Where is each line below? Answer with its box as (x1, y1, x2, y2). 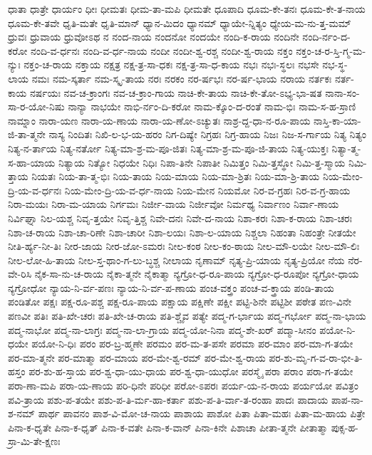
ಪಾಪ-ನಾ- (331, 392, 363, 407)
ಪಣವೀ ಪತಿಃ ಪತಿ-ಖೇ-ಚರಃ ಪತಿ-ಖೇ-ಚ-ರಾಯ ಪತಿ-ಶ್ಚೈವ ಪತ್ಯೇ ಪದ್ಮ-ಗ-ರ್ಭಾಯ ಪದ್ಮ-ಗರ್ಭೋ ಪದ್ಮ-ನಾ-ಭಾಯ (8, 308, 366, 323)
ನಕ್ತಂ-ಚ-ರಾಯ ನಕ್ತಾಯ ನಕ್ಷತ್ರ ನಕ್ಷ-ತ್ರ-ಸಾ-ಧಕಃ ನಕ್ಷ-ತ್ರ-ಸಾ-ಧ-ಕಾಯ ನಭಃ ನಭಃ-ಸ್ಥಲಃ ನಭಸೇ (24, 57, 319, 72)
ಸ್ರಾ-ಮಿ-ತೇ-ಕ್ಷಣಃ (8, 434, 61, 449)
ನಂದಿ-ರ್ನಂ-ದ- (302, 29, 351, 44)
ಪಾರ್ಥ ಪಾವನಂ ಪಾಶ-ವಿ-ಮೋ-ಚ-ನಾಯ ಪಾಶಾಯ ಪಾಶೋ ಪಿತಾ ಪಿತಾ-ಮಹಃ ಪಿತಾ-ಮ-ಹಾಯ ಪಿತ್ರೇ (38, 406, 366, 421)
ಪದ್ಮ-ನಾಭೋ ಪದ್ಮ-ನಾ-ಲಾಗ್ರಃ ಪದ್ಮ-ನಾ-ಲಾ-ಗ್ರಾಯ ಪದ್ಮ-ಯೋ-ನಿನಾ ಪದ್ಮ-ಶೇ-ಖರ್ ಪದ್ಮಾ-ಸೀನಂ (8, 322, 316, 337)
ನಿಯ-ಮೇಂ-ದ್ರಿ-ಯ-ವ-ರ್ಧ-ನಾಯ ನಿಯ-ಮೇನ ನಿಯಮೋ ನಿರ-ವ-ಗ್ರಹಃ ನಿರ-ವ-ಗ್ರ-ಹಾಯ (64, 182, 351, 197)
